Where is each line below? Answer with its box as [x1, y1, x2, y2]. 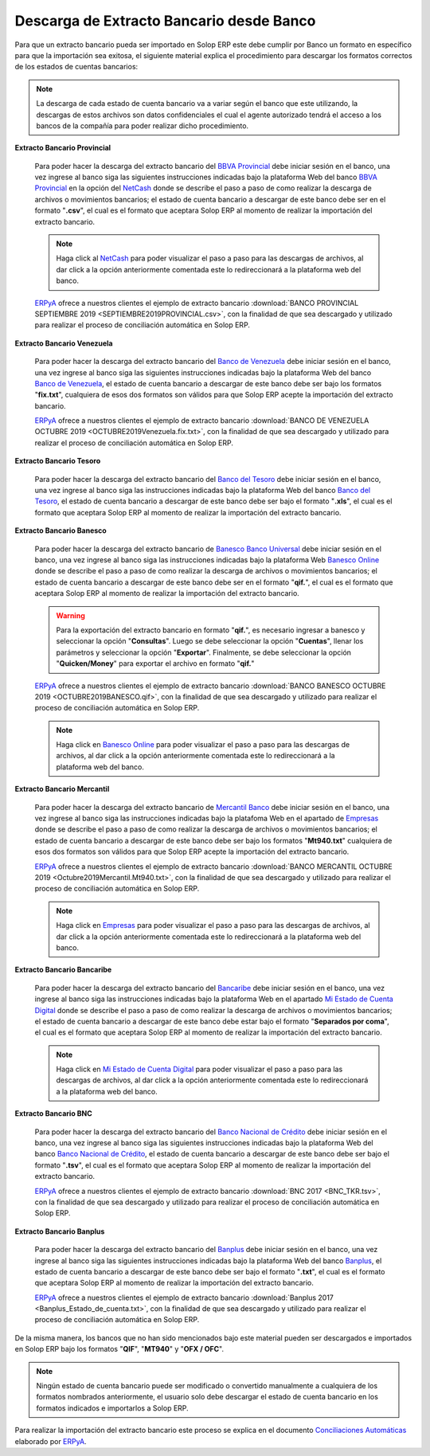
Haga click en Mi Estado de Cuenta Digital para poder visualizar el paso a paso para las [56, 1064, 343, 1074]
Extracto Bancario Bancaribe [14, 965, 112, 975]
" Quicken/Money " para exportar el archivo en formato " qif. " [56, 659, 255, 668]
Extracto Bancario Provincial [14, 143, 111, 153]
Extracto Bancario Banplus [14, 1227, 105, 1236]
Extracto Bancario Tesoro [14, 456, 101, 466]
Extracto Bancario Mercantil [14, 785, 110, 794]
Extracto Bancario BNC [14, 1109, 93, 1118]
